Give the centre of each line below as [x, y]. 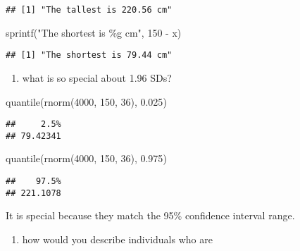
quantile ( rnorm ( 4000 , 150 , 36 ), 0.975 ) [86, 158]
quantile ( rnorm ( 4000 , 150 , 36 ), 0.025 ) [86, 101]
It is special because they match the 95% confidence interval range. [150, 215]
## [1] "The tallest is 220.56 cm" [89, 10]
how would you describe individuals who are [117, 239]
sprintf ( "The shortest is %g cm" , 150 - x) [94, 32]
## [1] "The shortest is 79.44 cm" [89, 55]
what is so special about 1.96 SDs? [97, 77]
